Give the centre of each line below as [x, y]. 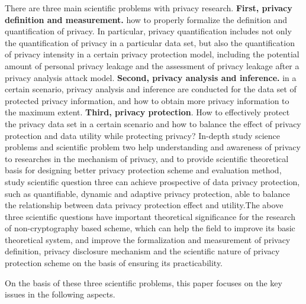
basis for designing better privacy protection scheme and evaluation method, [143, 170]
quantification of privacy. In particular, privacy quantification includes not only [148, 31]
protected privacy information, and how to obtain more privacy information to [147, 100]
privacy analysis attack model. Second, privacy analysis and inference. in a [151, 77]
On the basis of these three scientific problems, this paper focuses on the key [144, 282]
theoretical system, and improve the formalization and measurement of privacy [148, 239]
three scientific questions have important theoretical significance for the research [150, 216]
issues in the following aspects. [60, 294]
